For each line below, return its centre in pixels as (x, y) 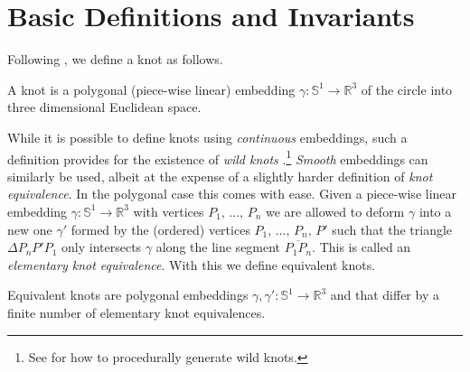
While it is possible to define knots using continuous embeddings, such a (207, 137)
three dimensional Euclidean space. (104, 107)
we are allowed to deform (335, 211)
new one (30, 229)
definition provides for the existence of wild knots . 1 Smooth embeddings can (218, 157)
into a (435, 211)
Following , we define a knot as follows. (115, 59)
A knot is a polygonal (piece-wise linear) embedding (151, 89)
